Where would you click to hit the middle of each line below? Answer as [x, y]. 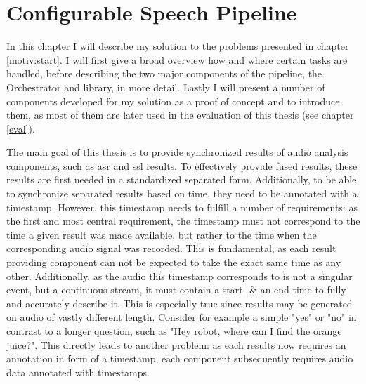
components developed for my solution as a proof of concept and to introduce [173, 101]
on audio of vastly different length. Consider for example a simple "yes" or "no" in [182, 317]
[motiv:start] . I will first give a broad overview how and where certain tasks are [177, 59]
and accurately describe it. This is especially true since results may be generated [179, 303]
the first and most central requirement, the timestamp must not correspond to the [183, 221]
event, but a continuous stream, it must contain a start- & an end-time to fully [176, 290]
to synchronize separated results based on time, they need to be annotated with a [182, 193]
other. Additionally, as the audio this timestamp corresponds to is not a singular [179, 276]
